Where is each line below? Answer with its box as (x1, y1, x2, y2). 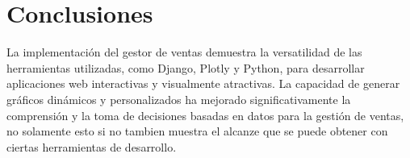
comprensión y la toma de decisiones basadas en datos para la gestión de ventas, (6, 106, 404, 123)
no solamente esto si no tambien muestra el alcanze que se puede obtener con (6, 123, 388, 139)
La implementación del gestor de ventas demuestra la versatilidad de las (6, 44, 362, 60)
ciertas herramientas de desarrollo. (6, 138, 177, 155)
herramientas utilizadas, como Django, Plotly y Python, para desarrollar (6, 59, 365, 76)
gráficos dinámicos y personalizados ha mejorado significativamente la (6, 90, 351, 107)
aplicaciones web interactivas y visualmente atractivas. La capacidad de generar (6, 75, 400, 92)
